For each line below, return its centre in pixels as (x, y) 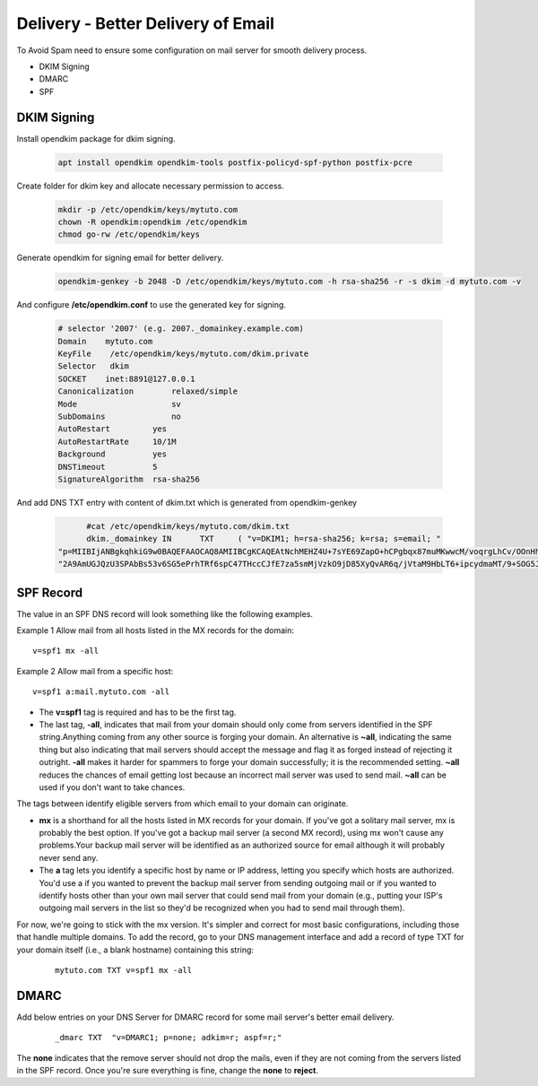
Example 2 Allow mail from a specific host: (95, 671)
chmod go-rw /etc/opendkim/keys (129, 235)
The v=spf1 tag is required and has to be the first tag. (138, 712)
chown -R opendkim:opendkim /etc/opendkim (152, 222)
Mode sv (119, 404)
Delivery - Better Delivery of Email (146, 23)
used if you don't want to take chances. (112, 787)
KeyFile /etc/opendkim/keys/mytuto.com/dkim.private (183, 354)
